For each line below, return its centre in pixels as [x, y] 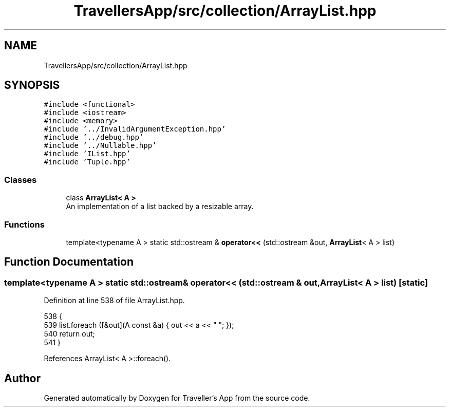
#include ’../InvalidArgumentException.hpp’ [135, 129]
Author [22, 378]
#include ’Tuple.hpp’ [87, 162]
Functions [24, 224]
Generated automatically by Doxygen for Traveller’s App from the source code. [177, 398]
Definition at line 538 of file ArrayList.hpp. [114, 301]
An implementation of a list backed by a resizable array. [160, 207]
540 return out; [69, 334]
